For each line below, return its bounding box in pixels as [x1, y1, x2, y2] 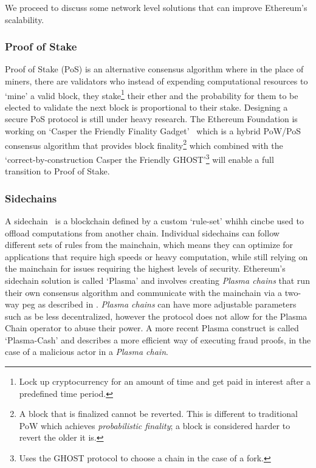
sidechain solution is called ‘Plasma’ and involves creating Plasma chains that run [5, 274, 310, 286]
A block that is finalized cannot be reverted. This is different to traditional [19, 407, 298, 420]
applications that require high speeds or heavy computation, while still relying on [5, 250, 308, 263]
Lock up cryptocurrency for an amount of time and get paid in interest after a [19, 375, 311, 388]
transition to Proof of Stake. [5, 165, 110, 177]
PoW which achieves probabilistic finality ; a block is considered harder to [19, 419, 290, 432]
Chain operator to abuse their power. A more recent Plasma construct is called [5, 322, 299, 334]
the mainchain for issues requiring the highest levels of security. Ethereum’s [5, 262, 286, 275]
